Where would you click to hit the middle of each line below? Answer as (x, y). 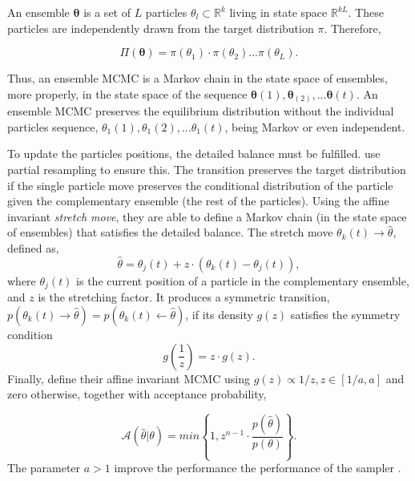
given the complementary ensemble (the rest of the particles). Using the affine (198, 201)
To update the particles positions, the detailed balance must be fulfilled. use (194, 154)
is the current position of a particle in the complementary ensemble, (243, 280)
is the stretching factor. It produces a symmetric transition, (184, 297)
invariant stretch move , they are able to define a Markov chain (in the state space (207, 216)
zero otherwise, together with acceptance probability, (137, 394)
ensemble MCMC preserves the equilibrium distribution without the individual (201, 111)
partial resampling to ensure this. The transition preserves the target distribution (207, 170)
